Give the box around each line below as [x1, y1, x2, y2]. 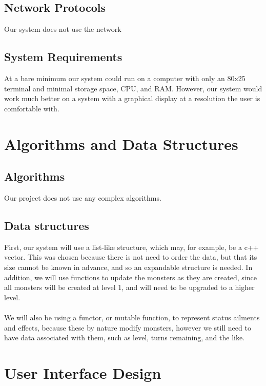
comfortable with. [4, 103, 59, 113]
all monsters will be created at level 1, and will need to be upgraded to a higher [4, 282, 255, 293]
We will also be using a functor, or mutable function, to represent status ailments [4, 312, 260, 322]
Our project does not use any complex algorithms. [4, 192, 161, 203]
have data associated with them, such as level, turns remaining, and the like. [4, 332, 245, 343]
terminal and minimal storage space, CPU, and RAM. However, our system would [4, 83, 262, 93]
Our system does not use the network [4, 24, 121, 34]
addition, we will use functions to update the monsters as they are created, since [4, 272, 257, 282]
